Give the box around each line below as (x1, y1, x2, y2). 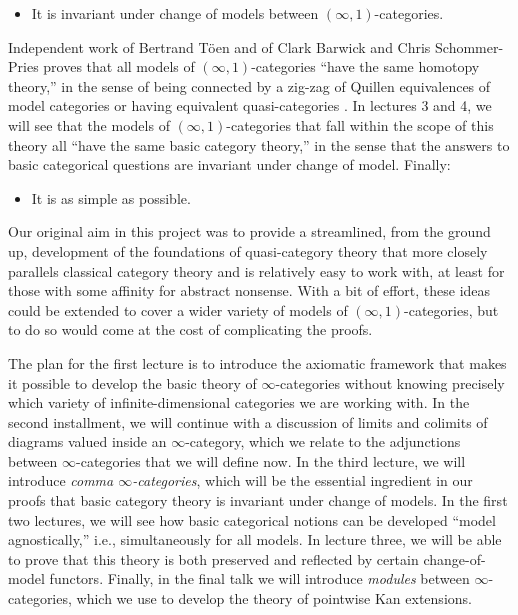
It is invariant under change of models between (31, 3, 319, 23)
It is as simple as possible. (31, 187, 191, 208)
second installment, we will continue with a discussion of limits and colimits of (8, 411, 488, 432)
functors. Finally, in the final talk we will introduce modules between (49, 568, 470, 589)
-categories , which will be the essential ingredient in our (132, 470, 473, 491)
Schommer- (435, 36, 504, 57)
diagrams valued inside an (8, 431, 167, 452)
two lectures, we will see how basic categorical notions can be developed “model (8, 509, 496, 530)
